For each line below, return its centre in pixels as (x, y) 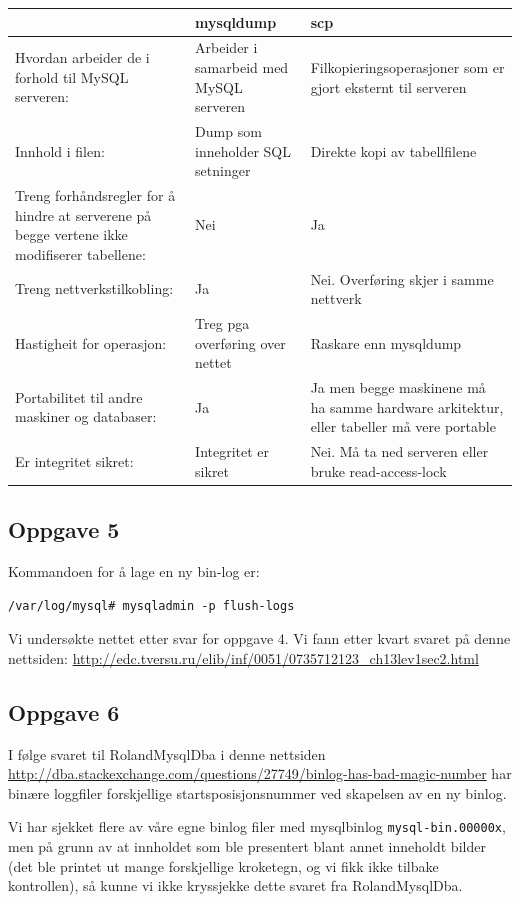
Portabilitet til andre (79, 396)
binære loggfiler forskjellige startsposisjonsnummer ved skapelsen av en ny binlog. (257, 792)
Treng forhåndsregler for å (95, 195)
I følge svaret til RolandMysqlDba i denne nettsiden (167, 753)
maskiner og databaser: (86, 416)
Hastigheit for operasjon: (91, 342)
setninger (223, 170)
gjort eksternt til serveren (388, 86)
